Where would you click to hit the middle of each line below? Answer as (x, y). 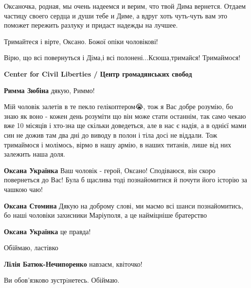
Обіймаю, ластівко (31, 248)
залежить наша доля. (35, 154)
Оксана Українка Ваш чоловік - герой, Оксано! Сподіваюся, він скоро (110, 170)
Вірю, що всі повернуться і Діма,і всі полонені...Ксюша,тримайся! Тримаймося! (122, 57)
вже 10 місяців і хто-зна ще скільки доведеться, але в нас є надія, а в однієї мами (125, 125)
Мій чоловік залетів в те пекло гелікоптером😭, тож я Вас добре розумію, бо (118, 106)
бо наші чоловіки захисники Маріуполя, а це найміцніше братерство (106, 215)
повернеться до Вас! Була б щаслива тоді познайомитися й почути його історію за (125, 180)
